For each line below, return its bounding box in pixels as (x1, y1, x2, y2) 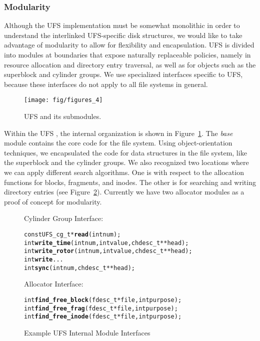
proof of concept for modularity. (4, 196, 102, 206)
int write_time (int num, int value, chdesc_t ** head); (24, 239, 189, 246)
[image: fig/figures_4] (24, 96, 103, 104)
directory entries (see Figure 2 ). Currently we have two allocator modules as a (4, 186, 244, 197)
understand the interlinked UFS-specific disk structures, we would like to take (4, 29, 242, 40)
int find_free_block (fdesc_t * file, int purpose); (24, 296, 182, 303)
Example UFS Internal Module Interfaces (24, 327, 150, 337)
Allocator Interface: (24, 278, 83, 289)
